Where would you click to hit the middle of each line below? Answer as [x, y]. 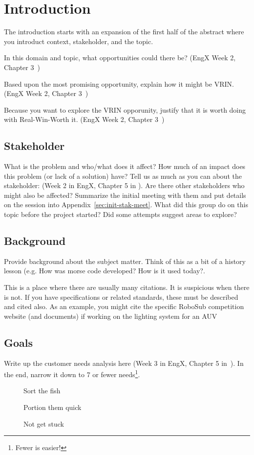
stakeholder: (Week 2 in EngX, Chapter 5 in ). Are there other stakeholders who [124, 185]
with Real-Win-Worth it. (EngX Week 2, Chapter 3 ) [84, 119]
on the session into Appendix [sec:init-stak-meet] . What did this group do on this [126, 204]
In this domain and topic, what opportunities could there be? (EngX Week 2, [120, 58]
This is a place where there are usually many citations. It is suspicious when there [127, 287]
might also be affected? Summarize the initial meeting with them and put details [125, 195]
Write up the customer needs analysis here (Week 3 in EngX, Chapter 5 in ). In [124, 363]
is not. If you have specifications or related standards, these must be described [121, 297]
